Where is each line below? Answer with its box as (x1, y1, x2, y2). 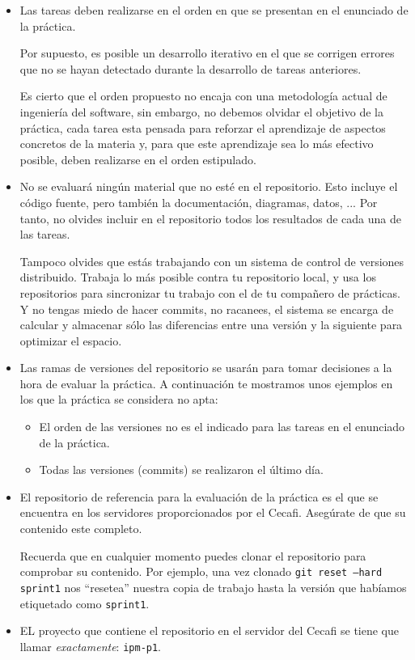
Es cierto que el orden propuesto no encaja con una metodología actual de (19, 87, 387, 104)
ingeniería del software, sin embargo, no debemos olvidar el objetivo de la (19, 103, 383, 120)
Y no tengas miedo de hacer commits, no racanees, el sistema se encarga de (19, 300, 394, 317)
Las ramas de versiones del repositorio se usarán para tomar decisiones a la (19, 359, 392, 376)
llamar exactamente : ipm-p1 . (19, 637, 162, 654)
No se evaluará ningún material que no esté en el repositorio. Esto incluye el (19, 178, 398, 195)
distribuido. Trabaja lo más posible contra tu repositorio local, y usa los (19, 269, 376, 286)
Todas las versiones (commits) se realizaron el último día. (39, 461, 324, 478)
